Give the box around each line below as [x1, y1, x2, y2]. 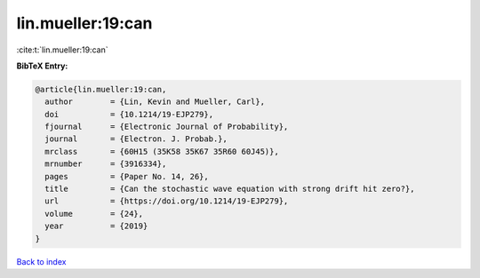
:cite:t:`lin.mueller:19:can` [16, 44, 108, 55]
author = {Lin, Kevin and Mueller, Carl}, [44, 97, 266, 107]
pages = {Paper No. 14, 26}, [44, 171, 209, 181]
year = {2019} [44, 221, 148, 231]
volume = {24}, [44, 209, 144, 218]
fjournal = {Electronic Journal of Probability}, [44, 122, 289, 132]
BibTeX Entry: [16, 60, 68, 71]
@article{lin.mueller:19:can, [35, 84, 167, 94]
